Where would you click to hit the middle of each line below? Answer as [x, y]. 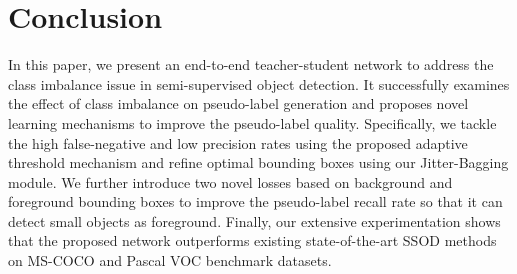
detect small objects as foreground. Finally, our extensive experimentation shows [254, 220]
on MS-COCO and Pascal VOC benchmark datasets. [170, 260]
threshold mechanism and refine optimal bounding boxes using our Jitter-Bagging [258, 162]
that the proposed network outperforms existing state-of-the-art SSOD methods [252, 240]
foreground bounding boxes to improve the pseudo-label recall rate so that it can [255, 201]
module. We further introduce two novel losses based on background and [230, 181]
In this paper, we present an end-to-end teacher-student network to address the [251, 64]
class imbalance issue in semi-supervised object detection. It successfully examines [259, 83]
